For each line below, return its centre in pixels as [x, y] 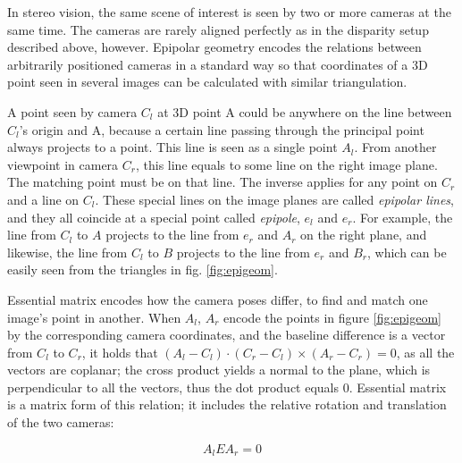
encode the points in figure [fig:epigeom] [332, 317]
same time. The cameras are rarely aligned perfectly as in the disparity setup [218, 29]
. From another [395, 147]
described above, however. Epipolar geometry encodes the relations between [214, 47]
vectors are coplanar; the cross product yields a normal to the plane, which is [219, 370]
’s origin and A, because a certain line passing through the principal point [222, 129]
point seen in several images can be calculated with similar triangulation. [207, 82]
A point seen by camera [72, 111]
